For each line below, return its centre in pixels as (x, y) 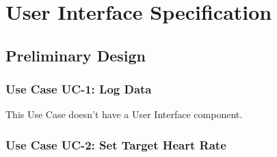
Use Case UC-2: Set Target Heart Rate (116, 144)
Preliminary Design (76, 55)
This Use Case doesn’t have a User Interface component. (124, 114)
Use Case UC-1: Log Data (79, 89)
